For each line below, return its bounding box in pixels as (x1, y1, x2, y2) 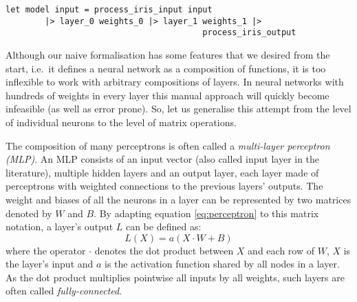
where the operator (6, 243, 86, 257)
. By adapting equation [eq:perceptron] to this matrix (94, 205, 319, 220)
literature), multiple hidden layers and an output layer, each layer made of (6, 165, 319, 179)
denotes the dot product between (94, 243, 234, 257)
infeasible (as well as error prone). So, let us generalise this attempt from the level (6, 101, 351, 116)
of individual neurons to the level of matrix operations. (6, 114, 237, 129)
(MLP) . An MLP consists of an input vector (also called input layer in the (6, 152, 320, 166)
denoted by (6, 205, 52, 220)
